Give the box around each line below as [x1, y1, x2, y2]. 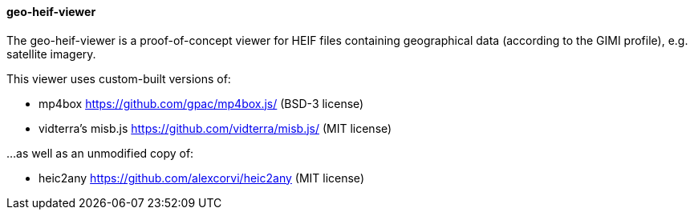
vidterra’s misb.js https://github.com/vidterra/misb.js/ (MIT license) [39, 121, 392, 135]
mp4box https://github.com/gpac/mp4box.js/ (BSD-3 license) [39, 96, 364, 110]
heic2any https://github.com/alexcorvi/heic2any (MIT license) [39, 170, 364, 185]
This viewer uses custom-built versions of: [6, 71, 231, 86]
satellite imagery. [6, 46, 96, 61]
